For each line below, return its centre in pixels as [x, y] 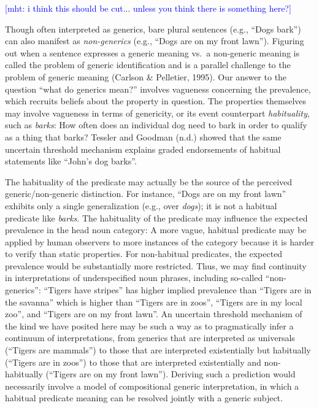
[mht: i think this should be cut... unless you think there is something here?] [148, 8]
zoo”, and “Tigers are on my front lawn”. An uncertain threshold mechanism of [154, 314]
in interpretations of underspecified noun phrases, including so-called [134, 278]
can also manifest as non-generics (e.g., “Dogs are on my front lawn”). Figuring [155, 41]
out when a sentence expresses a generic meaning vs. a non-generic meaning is [152, 52]
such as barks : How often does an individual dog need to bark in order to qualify [156, 125]
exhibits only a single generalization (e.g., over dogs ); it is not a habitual [141, 205]
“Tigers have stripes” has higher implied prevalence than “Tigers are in [178, 290]
